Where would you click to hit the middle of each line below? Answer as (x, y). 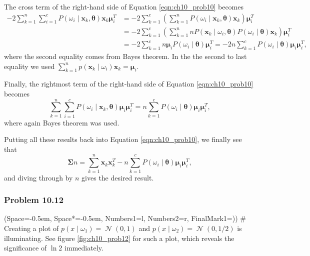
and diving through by (38, 177)
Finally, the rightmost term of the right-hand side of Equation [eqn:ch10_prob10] (129, 84)
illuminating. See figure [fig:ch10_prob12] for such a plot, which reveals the (119, 238)
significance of (25, 248)
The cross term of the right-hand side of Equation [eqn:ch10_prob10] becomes (124, 6)
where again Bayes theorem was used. (62, 122)
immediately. (84, 248)
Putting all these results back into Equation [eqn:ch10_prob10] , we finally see (123, 139)
